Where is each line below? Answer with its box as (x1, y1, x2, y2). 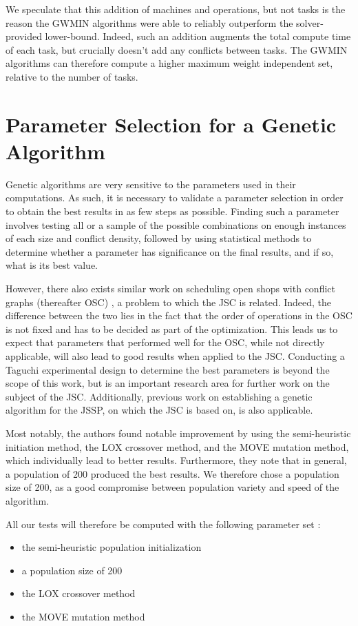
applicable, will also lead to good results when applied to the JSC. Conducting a (6, 349, 345, 363)
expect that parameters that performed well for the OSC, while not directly (6, 335, 325, 350)
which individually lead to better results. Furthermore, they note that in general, (6, 453, 347, 467)
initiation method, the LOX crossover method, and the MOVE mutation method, (6, 439, 349, 454)
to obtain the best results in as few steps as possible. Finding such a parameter (6, 204, 339, 219)
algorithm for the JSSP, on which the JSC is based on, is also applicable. (6, 403, 313, 417)
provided (6, 29, 42, 43)
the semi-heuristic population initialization (21, 540, 202, 554)
